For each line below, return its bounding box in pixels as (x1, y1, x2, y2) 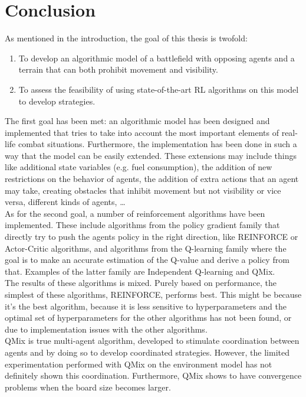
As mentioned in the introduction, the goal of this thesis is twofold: (5, 32, 248, 44)
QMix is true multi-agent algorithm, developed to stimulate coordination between (5, 334, 300, 347)
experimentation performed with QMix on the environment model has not (5, 357, 272, 370)
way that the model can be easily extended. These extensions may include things (5, 149, 297, 161)
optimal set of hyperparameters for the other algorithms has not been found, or (5, 311, 292, 324)
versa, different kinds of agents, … (5, 196, 126, 208)
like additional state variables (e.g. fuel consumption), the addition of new (5, 161, 272, 173)
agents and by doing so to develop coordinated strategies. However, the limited (5, 346, 290, 358)
